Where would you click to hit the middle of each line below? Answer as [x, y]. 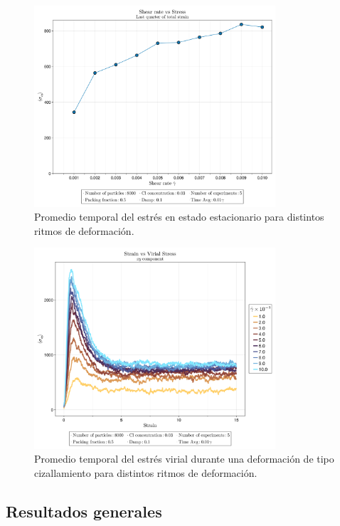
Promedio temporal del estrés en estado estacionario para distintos [179, 217]
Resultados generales [84, 511]
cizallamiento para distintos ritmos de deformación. [146, 473]
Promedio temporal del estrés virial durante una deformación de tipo [184, 459]
